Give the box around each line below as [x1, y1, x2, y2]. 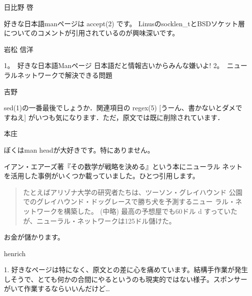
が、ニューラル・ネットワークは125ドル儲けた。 [23, 215, 176, 226]
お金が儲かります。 [4, 232, 64, 242]
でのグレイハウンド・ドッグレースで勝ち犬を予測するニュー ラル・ [23, 196, 236, 207]
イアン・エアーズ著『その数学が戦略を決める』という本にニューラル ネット [4, 161, 243, 171]
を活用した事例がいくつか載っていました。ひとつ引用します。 [4, 171, 199, 181]
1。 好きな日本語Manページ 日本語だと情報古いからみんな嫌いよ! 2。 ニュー [4, 60, 248, 70]
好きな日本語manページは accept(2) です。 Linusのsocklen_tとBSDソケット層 [4, 18, 245, 28]
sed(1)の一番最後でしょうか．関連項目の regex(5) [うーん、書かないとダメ [4, 103, 236, 113]
